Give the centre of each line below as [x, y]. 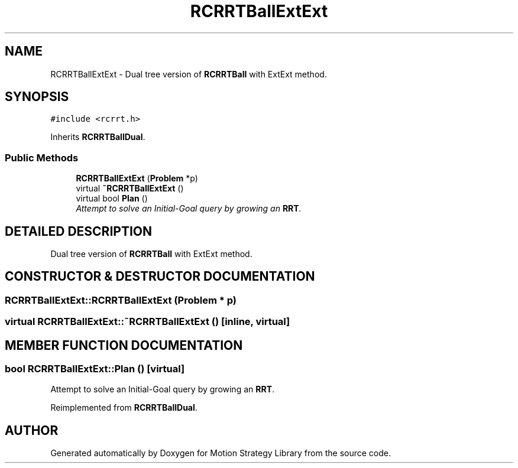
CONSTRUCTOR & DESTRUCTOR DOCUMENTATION [160, 277]
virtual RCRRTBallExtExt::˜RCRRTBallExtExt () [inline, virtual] [148, 322]
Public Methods [42, 157]
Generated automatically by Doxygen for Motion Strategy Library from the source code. [221, 453]
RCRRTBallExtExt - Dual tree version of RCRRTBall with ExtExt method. [189, 74]
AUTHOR [32, 430]
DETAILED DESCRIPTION [79, 231]
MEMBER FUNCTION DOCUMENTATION [124, 345]
